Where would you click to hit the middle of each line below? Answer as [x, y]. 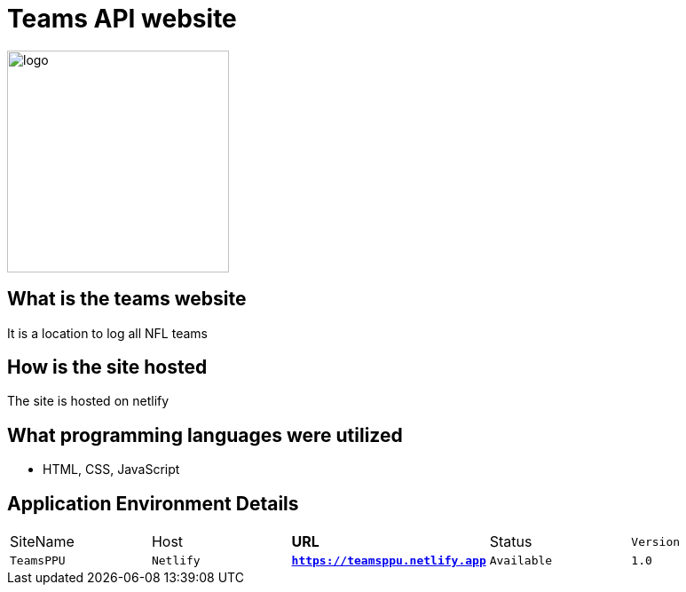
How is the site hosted [107, 367]
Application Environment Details [153, 503]
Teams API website [122, 19]
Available [521, 561]
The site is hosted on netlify [88, 401]
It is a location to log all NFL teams [107, 333]
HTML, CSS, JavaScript [111, 470]
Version [656, 541]
